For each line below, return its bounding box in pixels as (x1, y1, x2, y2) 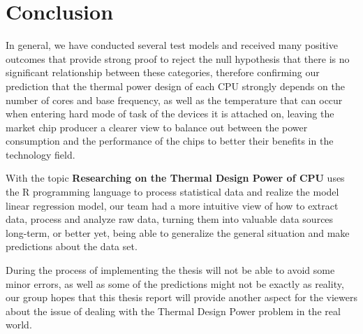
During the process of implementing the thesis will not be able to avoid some (6, 263, 335, 277)
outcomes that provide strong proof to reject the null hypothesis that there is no (6, 51, 350, 66)
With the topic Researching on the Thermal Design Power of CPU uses (6, 170, 345, 185)
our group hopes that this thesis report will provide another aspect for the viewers (6, 290, 358, 305)
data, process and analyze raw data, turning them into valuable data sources (6, 212, 334, 226)
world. (6, 317, 32, 332)
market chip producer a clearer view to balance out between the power (6, 119, 308, 134)
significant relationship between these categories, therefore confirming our (6, 65, 320, 80)
